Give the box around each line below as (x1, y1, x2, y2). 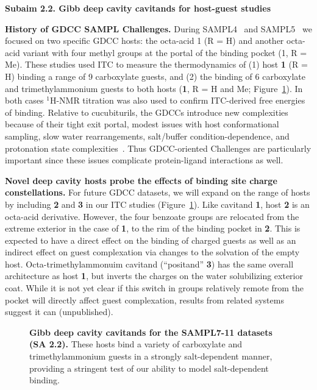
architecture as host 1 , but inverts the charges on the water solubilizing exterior (5, 269, 303, 282)
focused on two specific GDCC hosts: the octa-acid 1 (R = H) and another (5, 34, 284, 47)
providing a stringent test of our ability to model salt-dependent (29, 361, 269, 374)
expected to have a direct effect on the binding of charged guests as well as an (5, 233, 296, 246)
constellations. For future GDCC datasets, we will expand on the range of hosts (5, 186, 310, 199)
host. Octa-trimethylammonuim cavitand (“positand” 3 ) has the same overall (5, 257, 294, 270)
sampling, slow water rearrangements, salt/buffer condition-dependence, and (5, 129, 290, 142)
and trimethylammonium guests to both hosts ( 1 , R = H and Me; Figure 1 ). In (5, 82, 303, 94)
